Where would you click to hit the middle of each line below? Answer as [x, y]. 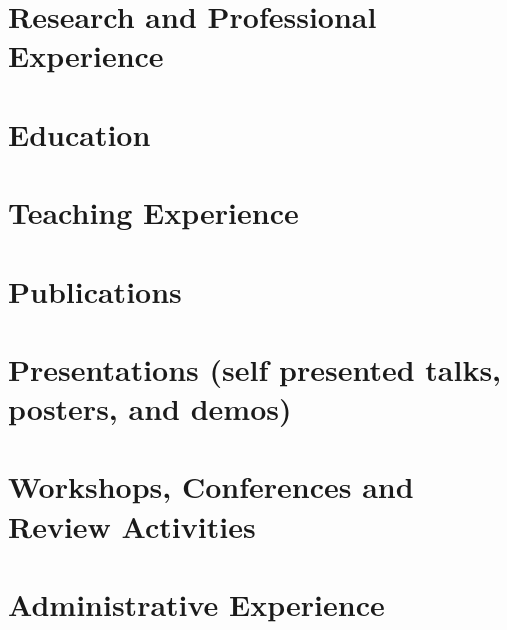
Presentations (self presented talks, [255, 368]
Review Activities [132, 525]
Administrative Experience [196, 604]
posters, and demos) [150, 408]
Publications [95, 290]
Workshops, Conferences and [211, 486]
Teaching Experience [153, 212]
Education [79, 133]
